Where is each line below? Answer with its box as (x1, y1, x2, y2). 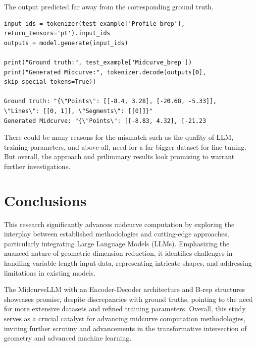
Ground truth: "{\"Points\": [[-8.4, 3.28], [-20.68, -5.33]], (4, 98, 217, 105)
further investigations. (4, 161, 71, 171)
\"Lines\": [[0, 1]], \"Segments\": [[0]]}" (4, 107, 153, 115)
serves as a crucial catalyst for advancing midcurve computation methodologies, (4, 313, 246, 323)
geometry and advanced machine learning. (4, 333, 132, 343)
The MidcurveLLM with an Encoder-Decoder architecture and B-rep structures (4, 284, 245, 294)
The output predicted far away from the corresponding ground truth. (4, 1, 214, 11)
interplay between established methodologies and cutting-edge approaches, (4, 229, 229, 239)
